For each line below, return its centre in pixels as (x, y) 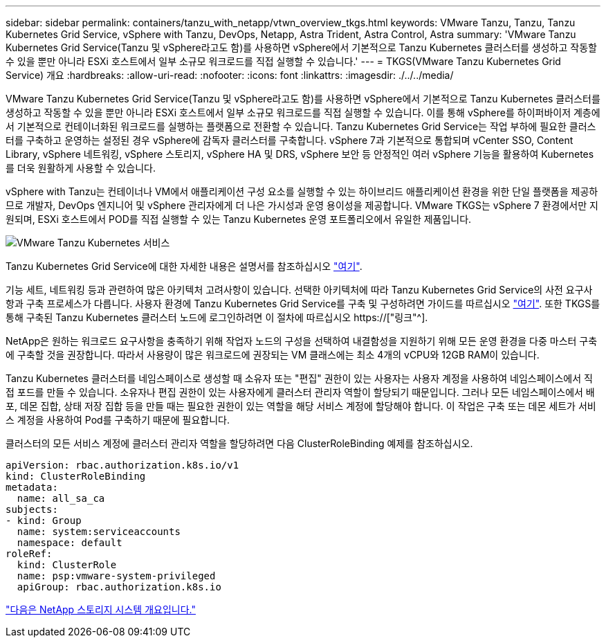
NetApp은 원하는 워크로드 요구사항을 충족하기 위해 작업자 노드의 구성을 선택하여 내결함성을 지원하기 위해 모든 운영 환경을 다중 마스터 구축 (302, 341)
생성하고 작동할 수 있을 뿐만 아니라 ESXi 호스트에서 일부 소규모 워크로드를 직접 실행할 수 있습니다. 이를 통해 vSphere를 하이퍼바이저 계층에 (303, 112)
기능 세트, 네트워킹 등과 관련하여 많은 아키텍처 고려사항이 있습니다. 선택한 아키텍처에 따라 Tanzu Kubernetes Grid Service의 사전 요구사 (299, 290)
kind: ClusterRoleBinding (76, 476)
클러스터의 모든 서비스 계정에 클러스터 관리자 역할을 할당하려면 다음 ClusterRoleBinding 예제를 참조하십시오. (239, 443)
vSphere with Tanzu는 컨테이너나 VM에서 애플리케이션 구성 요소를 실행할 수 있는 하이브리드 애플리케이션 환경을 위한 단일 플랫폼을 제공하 (302, 191)
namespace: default (70, 543)
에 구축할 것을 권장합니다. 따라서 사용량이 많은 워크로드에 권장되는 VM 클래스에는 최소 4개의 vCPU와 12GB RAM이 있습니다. (273, 355)
